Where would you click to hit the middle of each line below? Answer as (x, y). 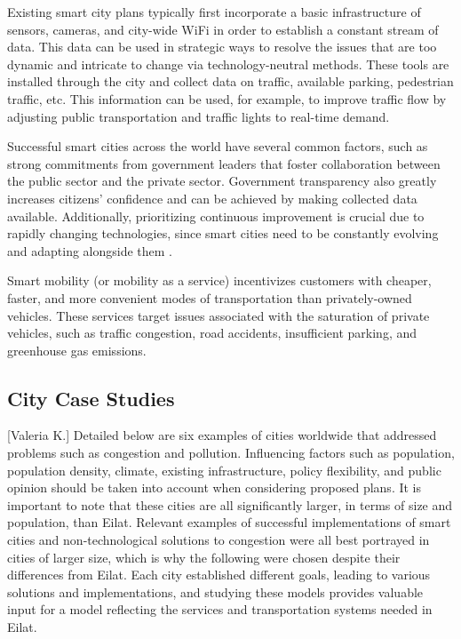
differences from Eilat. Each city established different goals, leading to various (219, 575)
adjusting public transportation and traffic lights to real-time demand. (199, 116)
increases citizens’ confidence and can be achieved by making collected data (212, 198)
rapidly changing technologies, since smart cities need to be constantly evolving (223, 233)
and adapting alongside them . (90, 250)
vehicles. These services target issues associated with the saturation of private (219, 315)
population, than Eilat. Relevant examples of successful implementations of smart (229, 522)
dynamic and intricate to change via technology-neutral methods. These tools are (228, 64)
